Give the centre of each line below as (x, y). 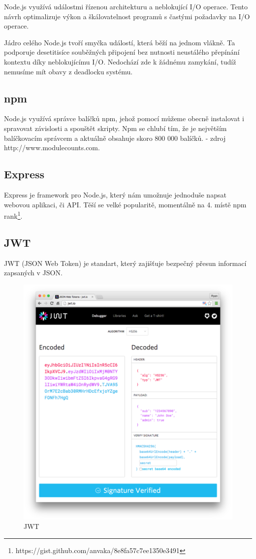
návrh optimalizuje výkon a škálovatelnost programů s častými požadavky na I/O (127, 16)
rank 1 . (13, 215)
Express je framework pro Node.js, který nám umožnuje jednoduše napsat (115, 194)
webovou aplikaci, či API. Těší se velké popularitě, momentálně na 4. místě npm (125, 204)
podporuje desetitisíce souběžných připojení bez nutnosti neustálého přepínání (122, 52)
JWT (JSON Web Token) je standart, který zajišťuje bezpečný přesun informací (125, 263)
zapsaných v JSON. (33, 273)
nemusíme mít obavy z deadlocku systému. (68, 71)
